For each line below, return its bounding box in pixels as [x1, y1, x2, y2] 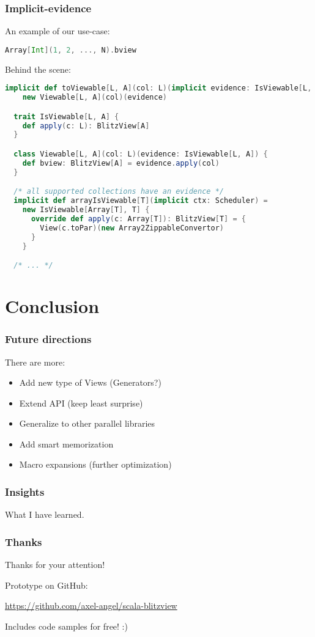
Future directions [5, 331, 92, 347]
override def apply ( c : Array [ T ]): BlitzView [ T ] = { [31, 214, 246, 223]
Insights [5, 484, 45, 499]
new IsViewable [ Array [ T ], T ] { [22, 205, 150, 214]
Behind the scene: [5, 62, 71, 75]
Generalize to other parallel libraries [19, 417, 155, 430]
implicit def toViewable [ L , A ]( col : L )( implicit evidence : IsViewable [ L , [5, 84, 312, 93]
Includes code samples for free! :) [5, 619, 128, 632]
